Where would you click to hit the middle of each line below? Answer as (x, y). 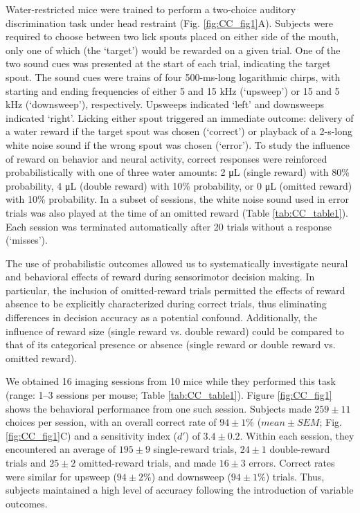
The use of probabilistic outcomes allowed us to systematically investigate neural (177, 263)
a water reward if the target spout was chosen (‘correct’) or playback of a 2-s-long (179, 131)
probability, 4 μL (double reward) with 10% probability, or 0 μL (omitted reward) (179, 185)
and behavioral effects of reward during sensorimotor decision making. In (160, 277)
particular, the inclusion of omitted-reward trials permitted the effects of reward (175, 290)
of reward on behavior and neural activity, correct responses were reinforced (166, 158)
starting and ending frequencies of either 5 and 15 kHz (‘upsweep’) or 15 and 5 (173, 90)
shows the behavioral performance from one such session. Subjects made (159, 408)
